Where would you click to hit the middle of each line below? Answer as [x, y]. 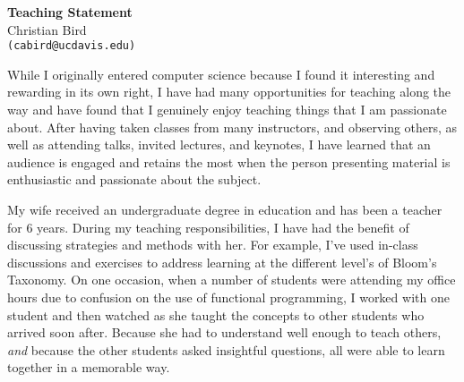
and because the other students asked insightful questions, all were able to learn [226, 349]
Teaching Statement [70, 12]
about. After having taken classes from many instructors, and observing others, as [232, 127]
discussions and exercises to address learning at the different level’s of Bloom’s [222, 262]
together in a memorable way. [89, 367]
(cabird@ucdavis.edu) [72, 46]
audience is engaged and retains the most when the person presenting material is [229, 161]
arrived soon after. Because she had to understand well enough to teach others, [224, 332]
